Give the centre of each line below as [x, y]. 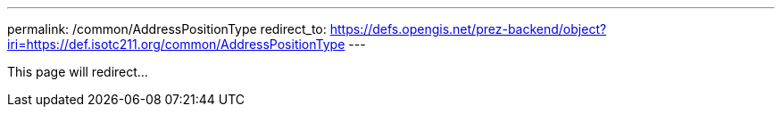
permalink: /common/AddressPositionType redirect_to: [167, 29]
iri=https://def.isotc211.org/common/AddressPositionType [176, 44]
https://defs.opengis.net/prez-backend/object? [468, 29]
